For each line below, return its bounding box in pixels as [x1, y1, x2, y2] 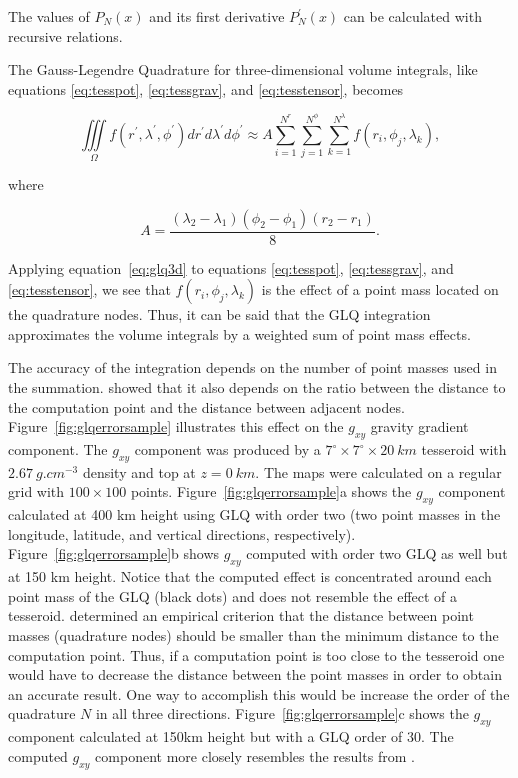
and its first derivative [149, 6, 285, 26]
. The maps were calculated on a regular [255, 461, 502, 482]
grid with [8, 481, 65, 502]
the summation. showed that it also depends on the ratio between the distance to [8, 377, 506, 398]
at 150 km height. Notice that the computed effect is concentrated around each [8, 566, 492, 587]
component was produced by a [134, 439, 321, 460]
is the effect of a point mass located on [261, 279, 499, 300]
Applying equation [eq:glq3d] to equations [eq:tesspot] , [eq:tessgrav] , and [8, 257, 454, 278]
